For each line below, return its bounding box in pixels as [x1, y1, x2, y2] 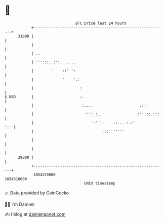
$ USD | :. [4, 94, 84, 99]
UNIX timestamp [84, 180, 116, 186]
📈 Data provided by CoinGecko [4, 190, 69, 196]
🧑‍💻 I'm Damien [4, 201, 35, 207]
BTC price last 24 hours [75, 21, 126, 26]
